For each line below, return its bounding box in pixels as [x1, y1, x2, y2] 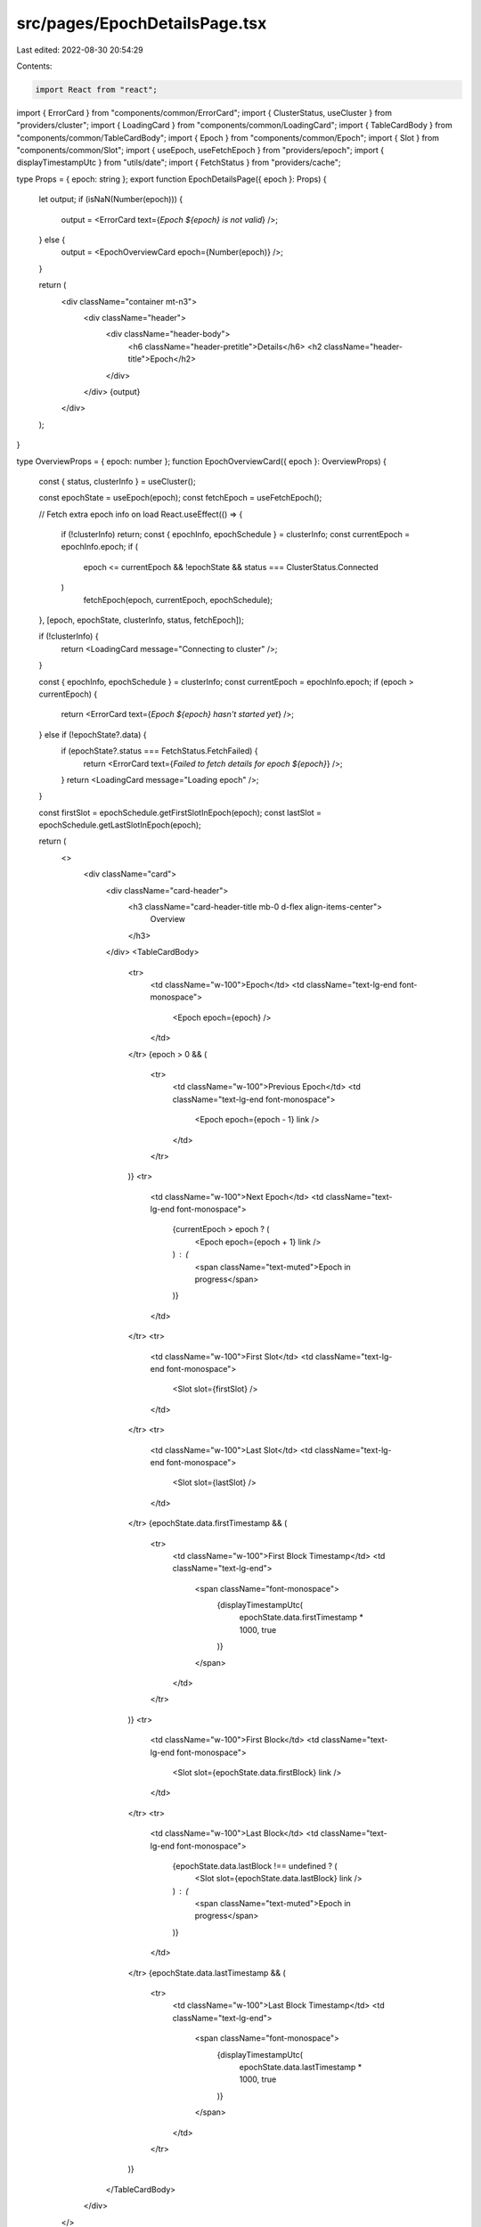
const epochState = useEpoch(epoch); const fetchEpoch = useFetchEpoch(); [38, 493, 322, 503]
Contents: [16, 61, 53, 71]
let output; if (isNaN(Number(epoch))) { [38, 194, 183, 205]
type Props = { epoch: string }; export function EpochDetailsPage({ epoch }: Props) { [16, 174, 327, 184]
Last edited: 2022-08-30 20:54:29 [16, 45, 144, 55]
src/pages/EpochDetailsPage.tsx [16, 13, 267, 33]
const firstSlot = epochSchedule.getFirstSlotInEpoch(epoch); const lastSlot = [38, 807, 322, 818]
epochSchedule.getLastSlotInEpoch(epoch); [38, 820, 202, 830]
